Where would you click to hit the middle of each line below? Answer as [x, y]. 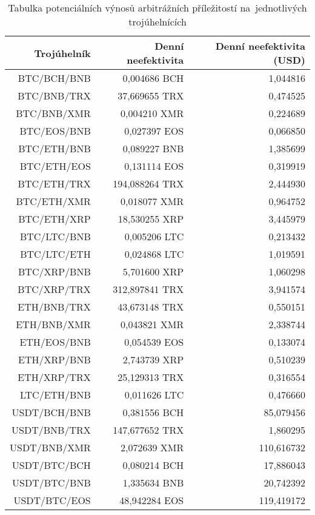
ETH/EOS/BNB [55, 342]
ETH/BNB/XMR [53, 324]
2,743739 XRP [153, 359]
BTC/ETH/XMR [53, 201]
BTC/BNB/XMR [53, 113]
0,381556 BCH [153, 412]
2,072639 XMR [152, 447]
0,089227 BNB [153, 148]
